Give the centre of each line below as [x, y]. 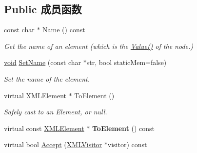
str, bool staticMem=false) [127, 62]
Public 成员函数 [43, 9]
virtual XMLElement [35, 95]
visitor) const [127, 144]
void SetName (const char [43, 62]
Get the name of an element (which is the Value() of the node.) [99, 46]
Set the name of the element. [47, 78]
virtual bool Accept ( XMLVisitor [53, 144]
